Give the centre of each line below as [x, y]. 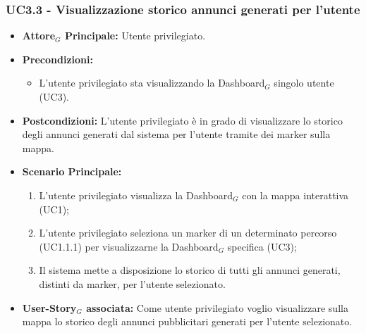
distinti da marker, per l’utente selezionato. [132, 283]
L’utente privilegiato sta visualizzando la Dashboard [152, 83]
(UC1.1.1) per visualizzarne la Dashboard [129, 246]
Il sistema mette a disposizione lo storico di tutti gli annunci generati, [190, 270]
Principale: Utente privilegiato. [135, 36]
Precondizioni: [57, 59]
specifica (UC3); [262, 246]
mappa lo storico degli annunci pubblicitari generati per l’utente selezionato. [187, 321]
